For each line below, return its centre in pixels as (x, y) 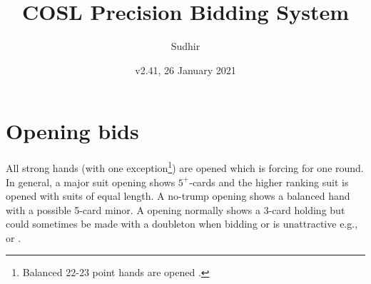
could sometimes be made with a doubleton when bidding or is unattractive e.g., (182, 224)
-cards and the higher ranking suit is (269, 182)
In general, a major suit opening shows (91, 182)
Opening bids (72, 131)
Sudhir (185, 46)
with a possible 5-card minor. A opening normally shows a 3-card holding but (176, 209)
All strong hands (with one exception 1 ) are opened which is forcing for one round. (185, 167)
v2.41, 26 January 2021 (185, 70)
